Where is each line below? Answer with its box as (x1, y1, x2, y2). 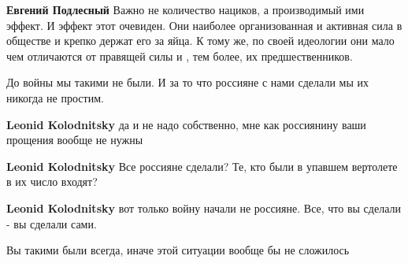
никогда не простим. (6, 89, 104, 106)
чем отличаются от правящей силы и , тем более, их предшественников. (6, 47, 353, 64)
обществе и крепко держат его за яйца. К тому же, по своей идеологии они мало (6, 32, 395, 49)
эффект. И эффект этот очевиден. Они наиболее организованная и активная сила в (6, 17, 402, 33)
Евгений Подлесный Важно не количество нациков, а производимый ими (6, 2, 365, 17)
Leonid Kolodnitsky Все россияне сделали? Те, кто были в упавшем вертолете (6, 157, 398, 174)
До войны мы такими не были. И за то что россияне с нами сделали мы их (6, 74, 369, 91)
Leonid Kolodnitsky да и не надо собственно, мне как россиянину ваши (6, 116, 366, 132)
